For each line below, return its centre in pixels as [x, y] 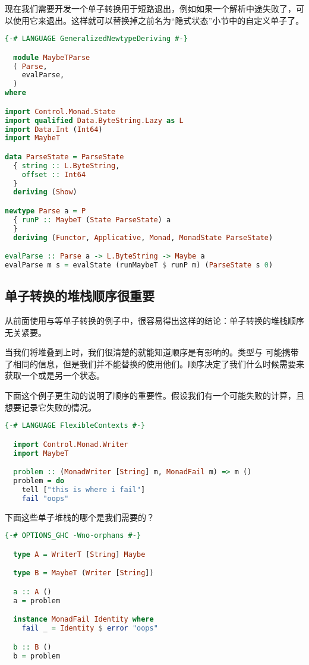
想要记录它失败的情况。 [51, 407]
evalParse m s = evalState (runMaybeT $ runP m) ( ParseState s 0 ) [139, 265]
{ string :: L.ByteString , [67, 166]
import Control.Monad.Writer [71, 444]
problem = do [39, 481]
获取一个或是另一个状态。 [55, 375]
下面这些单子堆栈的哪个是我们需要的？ [80, 517]
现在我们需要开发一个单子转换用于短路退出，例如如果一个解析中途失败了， [150, 8]
